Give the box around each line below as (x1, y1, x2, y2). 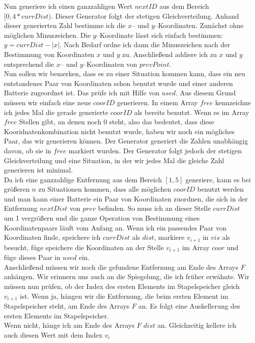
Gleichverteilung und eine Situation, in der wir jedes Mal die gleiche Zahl (4, 155, 224, 165)
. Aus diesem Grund (175, 87, 236, 98)
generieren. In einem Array (117, 97, 198, 107)
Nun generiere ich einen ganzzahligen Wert (4, 1, 133, 11)
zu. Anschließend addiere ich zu (122, 49, 217, 59)
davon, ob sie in (4, 145, 52, 155)
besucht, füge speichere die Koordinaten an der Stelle (4, 242, 164, 252)
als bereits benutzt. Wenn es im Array (134, 107, 249, 117)
